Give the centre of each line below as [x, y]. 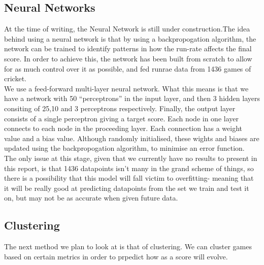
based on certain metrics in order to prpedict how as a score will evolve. [116, 256]
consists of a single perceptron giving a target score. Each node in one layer [121, 118]
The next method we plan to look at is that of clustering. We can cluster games [128, 246]
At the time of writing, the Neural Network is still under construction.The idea [127, 29]
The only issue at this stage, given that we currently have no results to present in [131, 158]
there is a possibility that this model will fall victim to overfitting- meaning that [129, 178]
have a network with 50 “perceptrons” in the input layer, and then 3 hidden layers [132, 98]
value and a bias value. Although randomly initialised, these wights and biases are [132, 138]
